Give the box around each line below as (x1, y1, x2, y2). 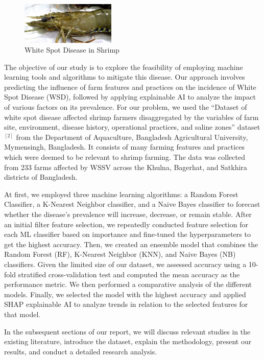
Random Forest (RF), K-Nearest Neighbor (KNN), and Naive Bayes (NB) (4, 249, 236, 259)
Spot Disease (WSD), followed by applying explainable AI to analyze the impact (4, 91, 256, 102)
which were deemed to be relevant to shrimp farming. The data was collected (4, 152, 245, 162)
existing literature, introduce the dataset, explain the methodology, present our (4, 336, 252, 347)
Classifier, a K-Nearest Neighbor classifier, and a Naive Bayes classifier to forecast (4, 199, 260, 209)
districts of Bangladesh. (4, 172, 78, 182)
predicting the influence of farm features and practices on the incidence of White (4, 81, 256, 92)
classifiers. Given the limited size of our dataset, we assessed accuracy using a (4, 258, 247, 269)
